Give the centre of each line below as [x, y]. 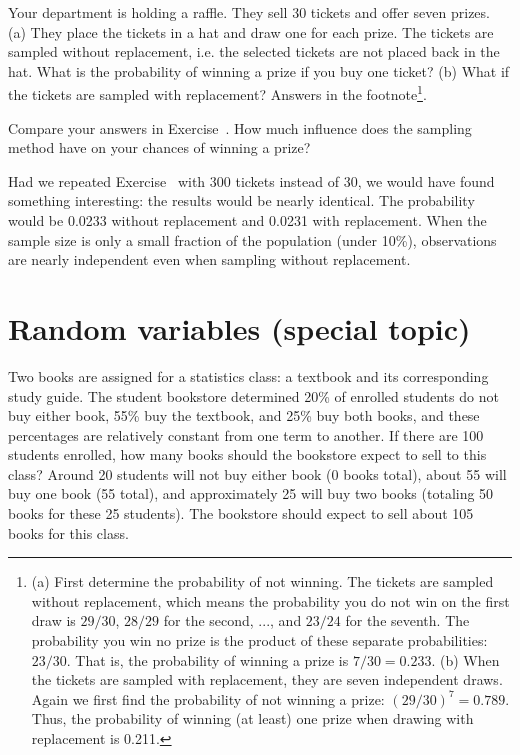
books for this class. [68, 532]
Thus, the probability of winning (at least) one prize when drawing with [252, 718]
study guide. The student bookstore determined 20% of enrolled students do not [253, 395]
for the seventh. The [407, 620]
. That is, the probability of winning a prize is [207, 659]
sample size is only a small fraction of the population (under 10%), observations [252, 239]
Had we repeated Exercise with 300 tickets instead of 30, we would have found [251, 180]
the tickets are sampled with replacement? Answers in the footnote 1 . [217, 93]
